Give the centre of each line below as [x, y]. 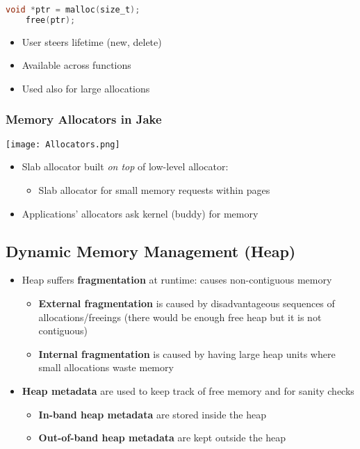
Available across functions [76, 65]
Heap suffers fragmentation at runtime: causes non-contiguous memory [177, 280]
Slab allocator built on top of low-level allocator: [125, 166]
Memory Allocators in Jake [84, 119]
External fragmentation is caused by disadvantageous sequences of [187, 303]
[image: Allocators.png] [63, 144]
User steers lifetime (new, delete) [92, 41]
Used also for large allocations [86, 88]
